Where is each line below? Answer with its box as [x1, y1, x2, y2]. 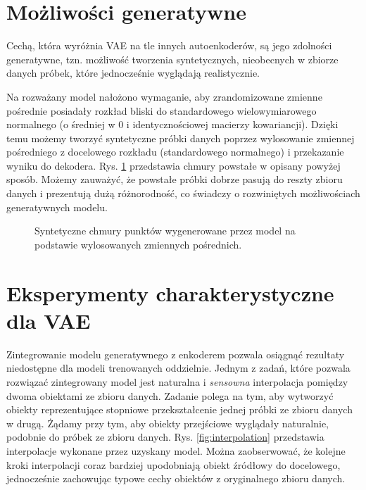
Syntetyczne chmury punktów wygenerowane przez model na [34, 223, 296, 238]
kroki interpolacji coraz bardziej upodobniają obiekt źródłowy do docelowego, [6, 457, 341, 472]
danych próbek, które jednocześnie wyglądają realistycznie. [6, 65, 260, 80]
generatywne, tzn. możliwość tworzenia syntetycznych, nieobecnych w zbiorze [6, 51, 339, 66]
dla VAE [6, 306, 91, 334]
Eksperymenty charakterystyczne [6, 278, 334, 307]
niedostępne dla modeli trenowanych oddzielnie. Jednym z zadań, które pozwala [6, 360, 351, 375]
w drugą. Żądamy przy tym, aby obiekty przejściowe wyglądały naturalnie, [6, 415, 329, 430]
